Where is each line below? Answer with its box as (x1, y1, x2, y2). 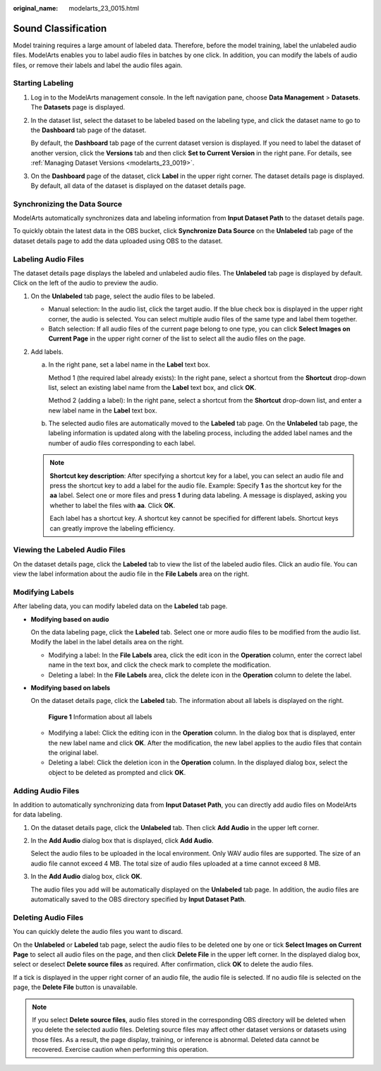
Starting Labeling (13, 78, 74, 88)
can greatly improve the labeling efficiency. (49, 523, 176, 533)
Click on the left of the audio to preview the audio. (13, 279, 159, 288)
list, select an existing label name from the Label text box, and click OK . (48, 383, 257, 391)
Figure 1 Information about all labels (48, 712, 152, 721)
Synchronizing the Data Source (13, 199, 123, 208)
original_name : (13, 4, 59, 12)
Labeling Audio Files (13, 254, 85, 264)
